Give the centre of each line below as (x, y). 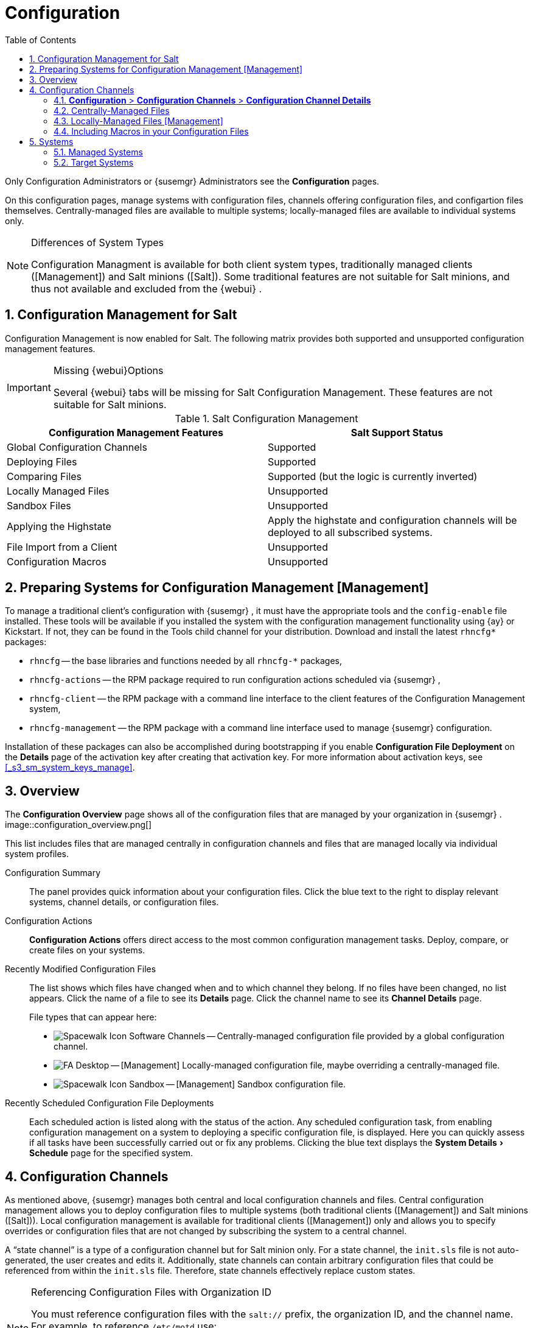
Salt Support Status (397, 432)
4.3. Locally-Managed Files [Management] (138, 121)
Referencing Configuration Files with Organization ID (152, 1292)
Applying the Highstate (59, 526)
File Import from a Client (62, 547)
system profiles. (37, 854)
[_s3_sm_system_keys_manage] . (70, 768)
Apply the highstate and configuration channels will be (392, 520)
